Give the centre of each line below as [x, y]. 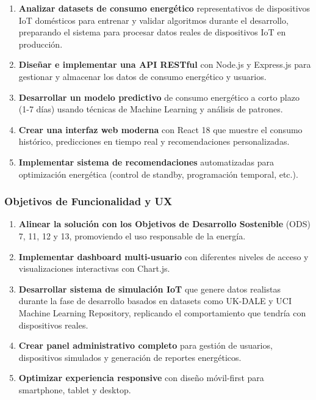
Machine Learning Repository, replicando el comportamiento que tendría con [162, 312]
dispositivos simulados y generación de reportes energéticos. [130, 357]
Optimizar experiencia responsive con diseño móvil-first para [141, 378]
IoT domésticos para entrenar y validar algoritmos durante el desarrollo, [153, 20]
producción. [41, 44]
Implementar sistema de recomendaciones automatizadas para [146, 162]
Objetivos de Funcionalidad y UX [88, 201]
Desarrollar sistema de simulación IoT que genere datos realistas [149, 289]
